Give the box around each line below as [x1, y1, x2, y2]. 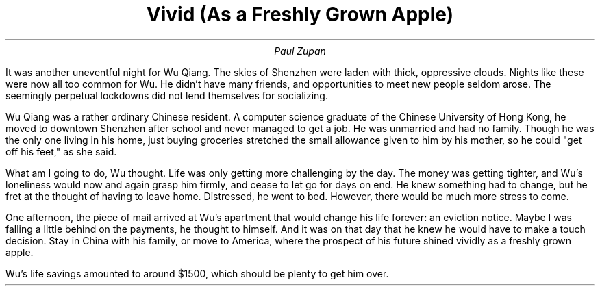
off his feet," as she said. [5, 145, 117, 157]
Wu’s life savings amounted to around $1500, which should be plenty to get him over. [5, 267, 389, 279]
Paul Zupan [274, 45, 326, 57]
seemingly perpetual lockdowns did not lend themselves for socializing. [5, 89, 328, 101]
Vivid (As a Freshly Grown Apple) [146, 3, 454, 26]
